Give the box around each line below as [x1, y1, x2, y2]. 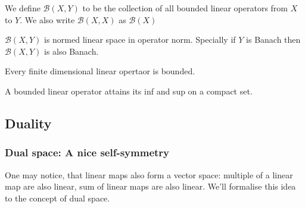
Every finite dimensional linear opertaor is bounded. [5, 65, 195, 77]
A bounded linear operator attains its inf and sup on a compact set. [5, 84, 253, 97]
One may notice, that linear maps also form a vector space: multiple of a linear [5, 168, 293, 181]
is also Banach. [44, 45, 99, 57]
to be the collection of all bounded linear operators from [82, 2, 288, 14]
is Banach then [246, 33, 301, 46]
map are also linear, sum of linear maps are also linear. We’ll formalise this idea [5, 180, 296, 193]
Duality [5, 114, 52, 132]
